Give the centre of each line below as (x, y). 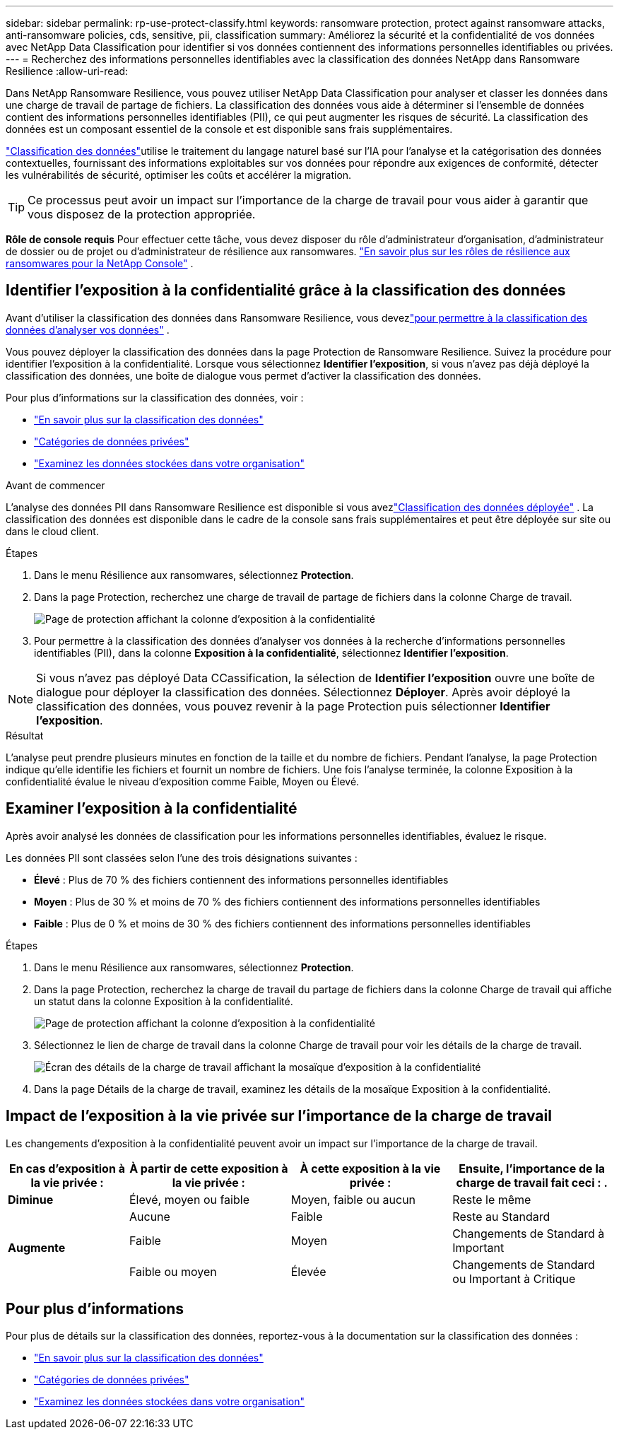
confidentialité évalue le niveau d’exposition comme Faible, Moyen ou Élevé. (183, 781)
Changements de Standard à (529, 1233)
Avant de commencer (55, 485)
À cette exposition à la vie (370, 1168)
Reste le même (492, 1199)
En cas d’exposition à (67, 1168)
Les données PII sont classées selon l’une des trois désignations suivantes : (182, 857)
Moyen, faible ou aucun (353, 1199)
